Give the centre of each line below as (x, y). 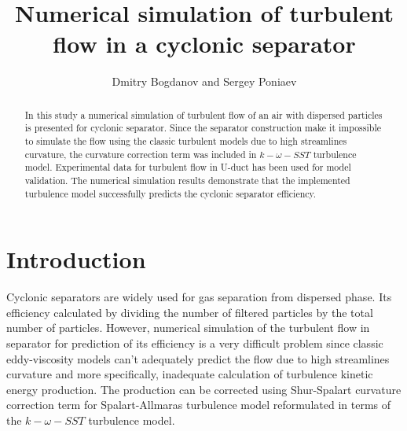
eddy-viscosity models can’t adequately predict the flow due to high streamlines (198, 358)
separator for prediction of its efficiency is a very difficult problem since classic (195, 343)
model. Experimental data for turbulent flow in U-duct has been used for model (188, 167)
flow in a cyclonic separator (204, 44)
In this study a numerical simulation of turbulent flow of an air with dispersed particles (203, 114)
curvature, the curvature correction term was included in (141, 154)
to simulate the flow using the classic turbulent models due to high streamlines (186, 141)
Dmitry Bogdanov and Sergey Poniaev (204, 81)
